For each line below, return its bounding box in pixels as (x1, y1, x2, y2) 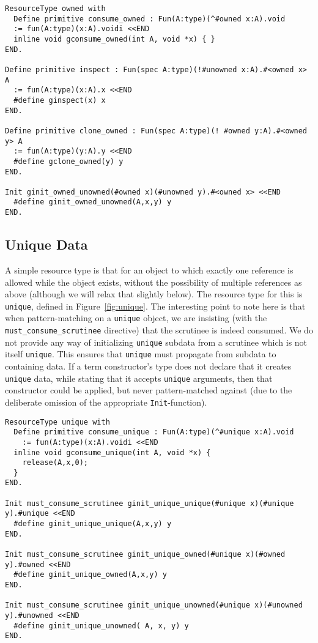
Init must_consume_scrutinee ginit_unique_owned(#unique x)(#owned (5, 550, 286, 559)
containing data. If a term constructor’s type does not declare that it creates (5, 360, 292, 373)
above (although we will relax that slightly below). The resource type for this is (5, 288, 303, 300)
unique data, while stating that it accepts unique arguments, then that (5, 371, 273, 384)
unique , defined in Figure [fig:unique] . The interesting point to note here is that (5, 299, 306, 312)
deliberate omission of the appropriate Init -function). (5, 395, 207, 408)
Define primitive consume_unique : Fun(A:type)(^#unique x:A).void (13, 428, 294, 437)
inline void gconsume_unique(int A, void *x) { (13, 448, 211, 457)
